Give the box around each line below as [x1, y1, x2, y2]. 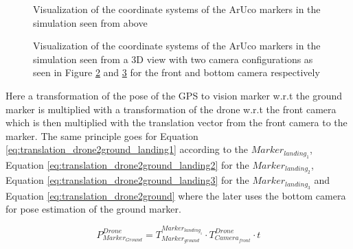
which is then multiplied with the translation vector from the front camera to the [5, 115, 348, 130]
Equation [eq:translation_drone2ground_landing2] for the [5, 157, 249, 171]
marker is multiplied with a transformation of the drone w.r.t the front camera [5, 102, 337, 116]
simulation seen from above [33, 15, 148, 29]
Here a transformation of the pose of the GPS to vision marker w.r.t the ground [5, 88, 343, 102]
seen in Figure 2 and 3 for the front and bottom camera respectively [33, 65, 320, 80]
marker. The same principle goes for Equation [5, 128, 198, 143]
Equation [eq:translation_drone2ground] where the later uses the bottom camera [5, 188, 346, 202]
